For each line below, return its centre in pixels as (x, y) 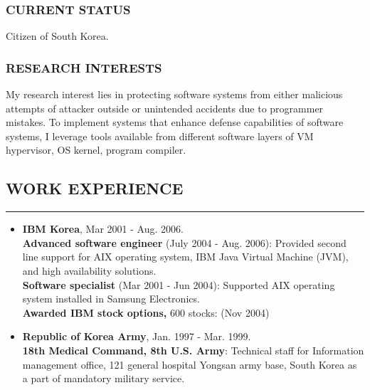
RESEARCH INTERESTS (84, 67)
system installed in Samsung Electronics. (111, 299)
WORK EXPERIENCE (95, 188)
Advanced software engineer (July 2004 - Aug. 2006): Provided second (184, 242)
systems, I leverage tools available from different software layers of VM (160, 136)
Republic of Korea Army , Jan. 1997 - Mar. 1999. (137, 336)
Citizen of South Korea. (57, 36)
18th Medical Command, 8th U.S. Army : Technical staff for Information (193, 350)
